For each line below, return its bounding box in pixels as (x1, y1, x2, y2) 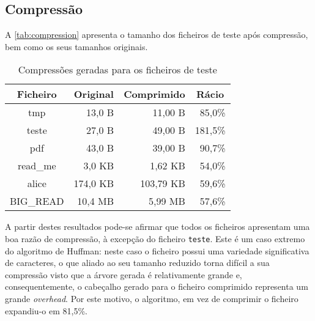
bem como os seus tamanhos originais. (5, 40, 148, 53)
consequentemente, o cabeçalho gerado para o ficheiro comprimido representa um (5, 280, 308, 293)
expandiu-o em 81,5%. (5, 304, 87, 317)
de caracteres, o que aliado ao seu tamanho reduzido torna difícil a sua (5, 256, 270, 269)
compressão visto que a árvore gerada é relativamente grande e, (5, 268, 242, 281)
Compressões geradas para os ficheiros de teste (18, 62, 217, 77)
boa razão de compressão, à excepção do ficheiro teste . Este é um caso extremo (5, 232, 305, 245)
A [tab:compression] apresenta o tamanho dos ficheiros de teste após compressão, (5, 28, 308, 41)
